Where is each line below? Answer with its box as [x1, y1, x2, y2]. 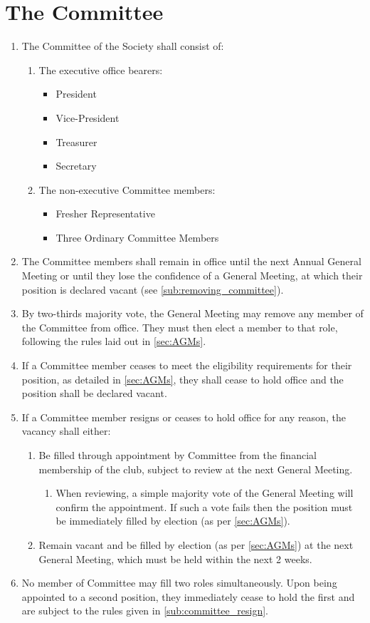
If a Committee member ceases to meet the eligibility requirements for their [21, 358, 352, 373]
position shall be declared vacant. [21, 386, 167, 401]
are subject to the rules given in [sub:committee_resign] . [21, 603, 268, 618]
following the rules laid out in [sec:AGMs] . [21, 334, 206, 349]
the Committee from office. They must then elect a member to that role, [21, 319, 338, 334]
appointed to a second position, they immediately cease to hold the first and [21, 589, 355, 604]
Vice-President [55, 110, 120, 125]
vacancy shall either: [21, 423, 111, 438]
